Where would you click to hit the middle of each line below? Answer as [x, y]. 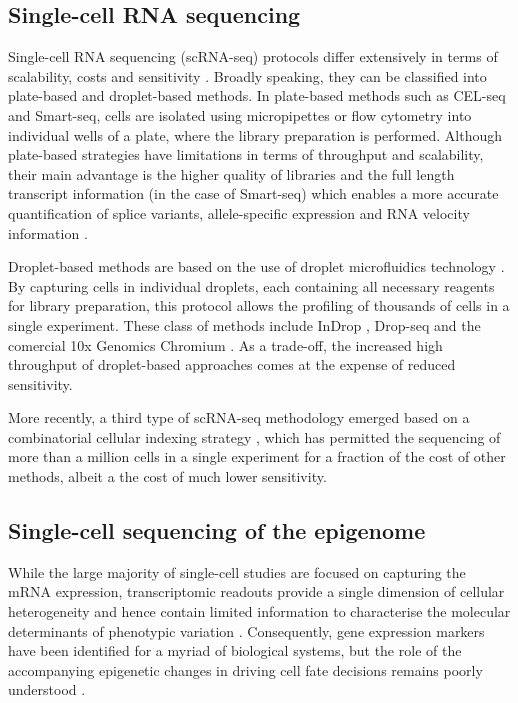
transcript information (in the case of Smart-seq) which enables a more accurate [253, 193]
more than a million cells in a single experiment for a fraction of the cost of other [257, 456]
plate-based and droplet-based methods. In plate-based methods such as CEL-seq [257, 95]
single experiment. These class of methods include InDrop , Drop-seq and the [244, 324]
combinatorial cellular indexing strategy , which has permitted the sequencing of [254, 436]
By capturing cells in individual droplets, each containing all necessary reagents [251, 285]
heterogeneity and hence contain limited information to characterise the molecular [259, 611]
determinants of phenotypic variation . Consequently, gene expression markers [246, 630]
